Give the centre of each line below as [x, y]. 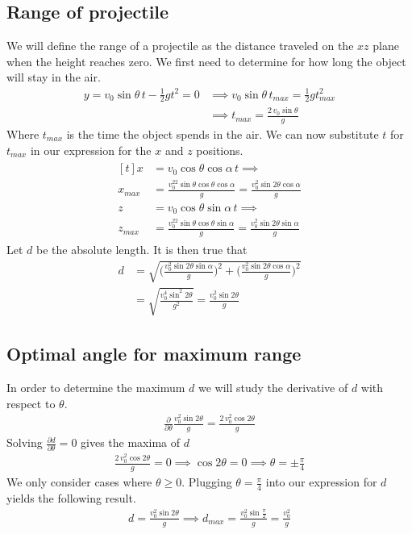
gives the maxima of [130, 442]
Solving [25, 442]
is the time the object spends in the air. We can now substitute [223, 133]
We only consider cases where [79, 482]
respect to [31, 403]
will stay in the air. [54, 77]
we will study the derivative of [273, 388]
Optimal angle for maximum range [154, 354]
